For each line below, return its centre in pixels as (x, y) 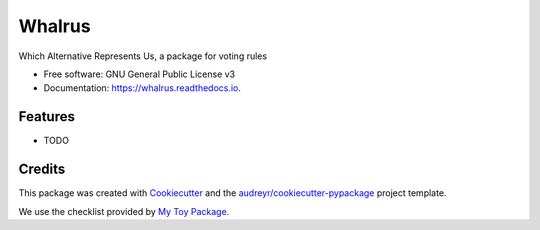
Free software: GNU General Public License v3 (139, 74)
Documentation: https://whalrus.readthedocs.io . (142, 88)
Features (46, 116)
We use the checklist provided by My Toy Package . (124, 211)
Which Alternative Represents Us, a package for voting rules (143, 56)
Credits (42, 169)
